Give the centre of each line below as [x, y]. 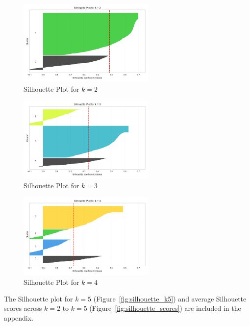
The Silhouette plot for [38, 298]
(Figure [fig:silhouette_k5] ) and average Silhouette [170, 298]
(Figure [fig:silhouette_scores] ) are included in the [165, 308]
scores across [23, 308]
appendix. [19, 317]
